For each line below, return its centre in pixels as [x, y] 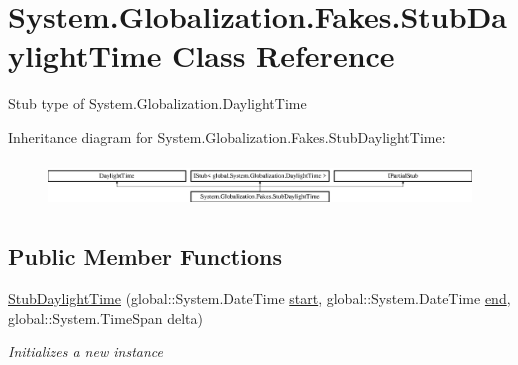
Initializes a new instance [85, 351]
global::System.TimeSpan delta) [105, 317]
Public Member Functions [145, 256]
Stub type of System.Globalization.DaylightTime [157, 103]
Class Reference [283, 55]
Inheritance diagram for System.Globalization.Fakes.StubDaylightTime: [227, 136]
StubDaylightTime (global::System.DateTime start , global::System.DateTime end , [259, 298]
